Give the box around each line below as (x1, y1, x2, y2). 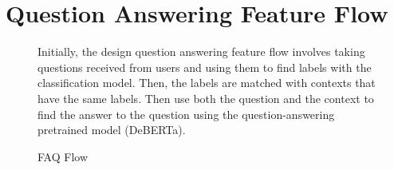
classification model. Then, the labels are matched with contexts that (37, 74, 376, 91)
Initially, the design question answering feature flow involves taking (37, 43, 365, 60)
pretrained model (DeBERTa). (37, 121, 186, 138)
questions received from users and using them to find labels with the (37, 58, 372, 75)
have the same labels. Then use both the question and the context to (37, 89, 374, 106)
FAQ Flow (37, 148, 88, 164)
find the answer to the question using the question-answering (37, 105, 335, 122)
